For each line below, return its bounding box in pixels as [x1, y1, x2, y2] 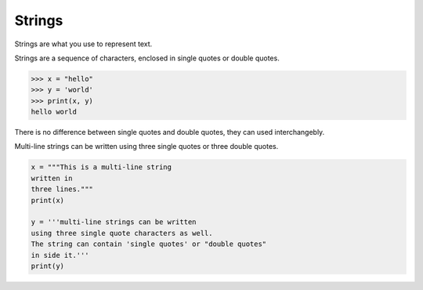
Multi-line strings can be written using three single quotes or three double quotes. [14, 142, 279, 151]
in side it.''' [31, 251, 89, 259]
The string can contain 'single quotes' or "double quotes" [31, 240, 267, 248]
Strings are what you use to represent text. [14, 39, 153, 49]
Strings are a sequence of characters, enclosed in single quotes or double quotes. [14, 53, 280, 63]
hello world [31, 107, 78, 117]
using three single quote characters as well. [31, 228, 213, 237]
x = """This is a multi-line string [31, 163, 172, 172]
